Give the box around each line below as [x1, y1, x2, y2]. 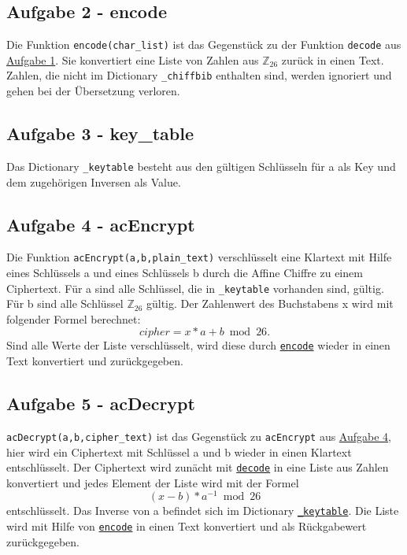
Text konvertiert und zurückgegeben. [6, 353, 183, 369]
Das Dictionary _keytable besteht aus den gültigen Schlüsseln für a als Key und [6, 157, 396, 174]
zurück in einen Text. [281, 51, 384, 68]
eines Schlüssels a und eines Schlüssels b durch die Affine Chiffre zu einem [6, 265, 363, 281]
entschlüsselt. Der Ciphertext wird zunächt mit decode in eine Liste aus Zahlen [6, 459, 389, 475]
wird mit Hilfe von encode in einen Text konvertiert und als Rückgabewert [6, 518, 367, 535]
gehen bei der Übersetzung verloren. [6, 83, 180, 99]
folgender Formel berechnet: [6, 310, 141, 327]
